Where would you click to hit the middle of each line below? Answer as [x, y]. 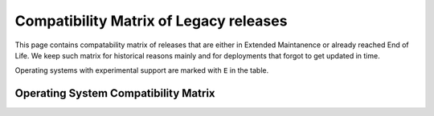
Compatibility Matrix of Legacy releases [151, 21]
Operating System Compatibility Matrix [115, 93]
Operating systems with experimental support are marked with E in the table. [142, 70]
